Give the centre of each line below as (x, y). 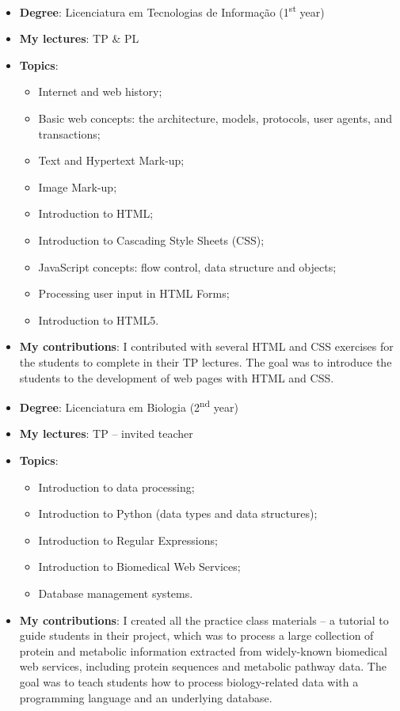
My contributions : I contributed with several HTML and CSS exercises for (206, 346)
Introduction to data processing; (116, 487)
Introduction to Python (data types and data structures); (178, 513)
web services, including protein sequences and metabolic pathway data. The (203, 666)
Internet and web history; (100, 91)
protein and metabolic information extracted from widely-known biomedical (203, 650)
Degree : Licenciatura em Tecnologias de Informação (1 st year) (172, 11)
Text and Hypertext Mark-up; (111, 160)
